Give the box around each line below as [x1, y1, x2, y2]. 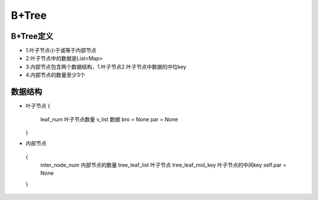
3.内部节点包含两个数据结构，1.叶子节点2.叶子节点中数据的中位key [25, 63, 187, 70]
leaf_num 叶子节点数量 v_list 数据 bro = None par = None [40, 115, 178, 123]
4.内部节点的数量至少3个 [25, 71, 85, 79]
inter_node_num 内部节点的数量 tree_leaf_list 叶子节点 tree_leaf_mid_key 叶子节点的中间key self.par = [40, 162, 287, 169]
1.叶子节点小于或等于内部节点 [25, 47, 97, 54]
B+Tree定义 [11, 31, 54, 41]
